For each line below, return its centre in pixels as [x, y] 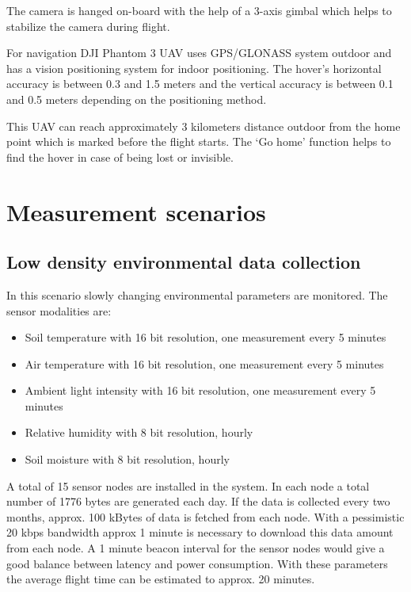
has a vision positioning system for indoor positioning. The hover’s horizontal [194, 68]
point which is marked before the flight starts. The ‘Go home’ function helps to [199, 141]
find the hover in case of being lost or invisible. [120, 157]
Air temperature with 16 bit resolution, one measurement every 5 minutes [204, 363]
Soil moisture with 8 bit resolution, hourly [127, 459]
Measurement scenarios [136, 211]
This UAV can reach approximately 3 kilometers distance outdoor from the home [204, 126]
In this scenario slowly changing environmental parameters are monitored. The [197, 294]
